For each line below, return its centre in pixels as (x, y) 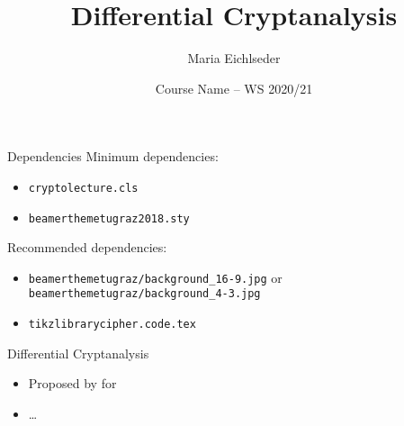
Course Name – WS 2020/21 (234, 88)
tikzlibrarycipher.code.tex (112, 325)
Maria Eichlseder (234, 58)
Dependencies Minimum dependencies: (113, 156)
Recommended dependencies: (87, 247)
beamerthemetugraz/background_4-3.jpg (144, 294)
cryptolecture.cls (83, 188)
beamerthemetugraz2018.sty (109, 218)
